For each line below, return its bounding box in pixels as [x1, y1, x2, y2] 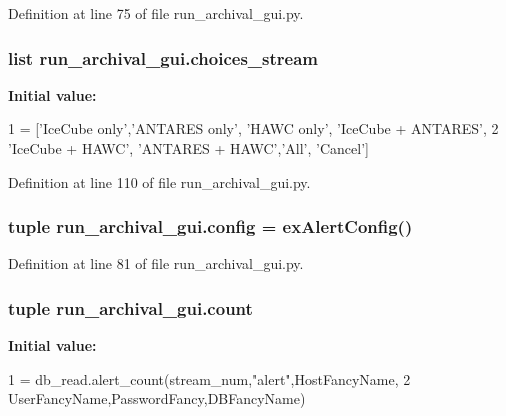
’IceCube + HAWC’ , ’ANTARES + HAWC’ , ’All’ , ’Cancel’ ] [8, 138, 369, 158]
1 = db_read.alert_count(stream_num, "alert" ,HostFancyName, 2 [8, 368, 411, 389]
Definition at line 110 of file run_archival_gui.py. [8, 171, 311, 192]
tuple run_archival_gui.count [8, 295, 253, 320]
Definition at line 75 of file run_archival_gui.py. [8, 3, 304, 23]
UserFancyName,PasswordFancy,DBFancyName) [8, 388, 306, 409]
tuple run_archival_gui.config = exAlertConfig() [8, 214, 413, 239]
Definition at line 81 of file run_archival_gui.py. [8, 253, 304, 274]
